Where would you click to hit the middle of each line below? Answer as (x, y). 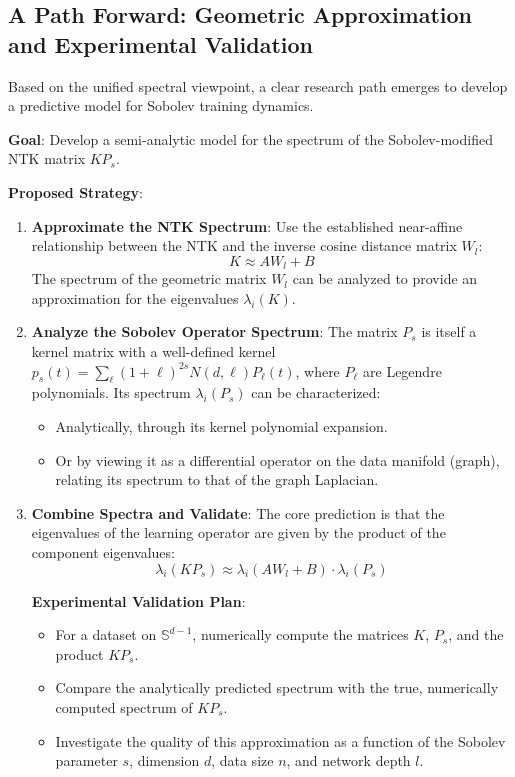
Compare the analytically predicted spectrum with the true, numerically (277, 687)
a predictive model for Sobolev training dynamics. (161, 105)
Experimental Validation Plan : (138, 600)
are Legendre (402, 370)
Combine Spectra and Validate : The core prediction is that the (238, 512)
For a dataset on (106, 634)
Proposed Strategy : (75, 191)
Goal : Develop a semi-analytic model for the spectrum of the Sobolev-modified (250, 138)
